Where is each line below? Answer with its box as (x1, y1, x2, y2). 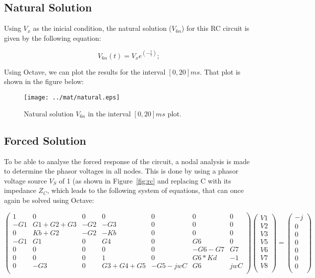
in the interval (88, 108, 131, 118)
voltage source (4, 175, 47, 185)
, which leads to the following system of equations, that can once (47, 185, 244, 195)
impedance (4, 185, 36, 195)
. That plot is (199, 66, 241, 77)
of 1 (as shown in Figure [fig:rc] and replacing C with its (59, 175, 231, 185)
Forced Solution (4, 132, 86, 148)
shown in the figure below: (4, 76, 84, 87)
